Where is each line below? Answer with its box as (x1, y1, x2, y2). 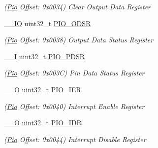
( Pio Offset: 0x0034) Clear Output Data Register (4, 1, 151, 11)
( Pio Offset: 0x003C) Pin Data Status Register (4, 68, 145, 78)
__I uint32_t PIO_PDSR (4, 51, 85, 61)
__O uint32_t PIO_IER (4, 84, 81, 94)
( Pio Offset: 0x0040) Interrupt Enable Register (4, 101, 145, 111)
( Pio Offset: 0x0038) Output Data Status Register (4, 35, 154, 45)
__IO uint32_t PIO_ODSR (4, 18, 91, 28)
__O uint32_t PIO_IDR (4, 117, 82, 128)
